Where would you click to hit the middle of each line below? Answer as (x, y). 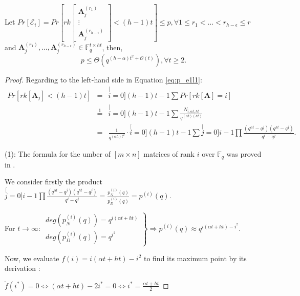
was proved (244, 154)
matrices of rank (169, 154)
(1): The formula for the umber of (58, 154)
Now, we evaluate (32, 258)
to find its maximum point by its (195, 258)
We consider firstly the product (53, 182)
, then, (112, 47)
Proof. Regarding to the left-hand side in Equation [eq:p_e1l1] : (103, 79)
